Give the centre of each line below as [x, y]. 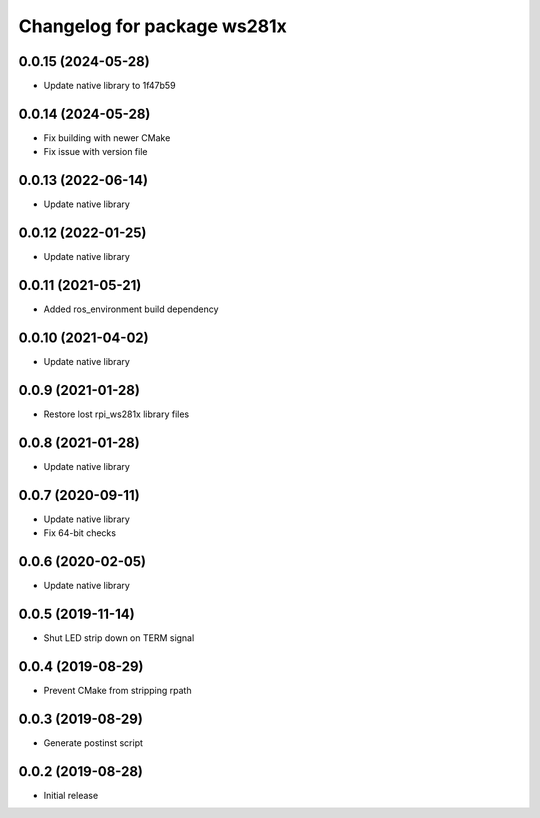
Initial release [71, 795]
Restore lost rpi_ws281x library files [116, 414]
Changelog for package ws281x [152, 26]
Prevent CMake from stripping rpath [117, 690]
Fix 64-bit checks [80, 533]
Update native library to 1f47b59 [109, 86]
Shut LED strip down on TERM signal [119, 637]
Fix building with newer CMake [107, 137]
